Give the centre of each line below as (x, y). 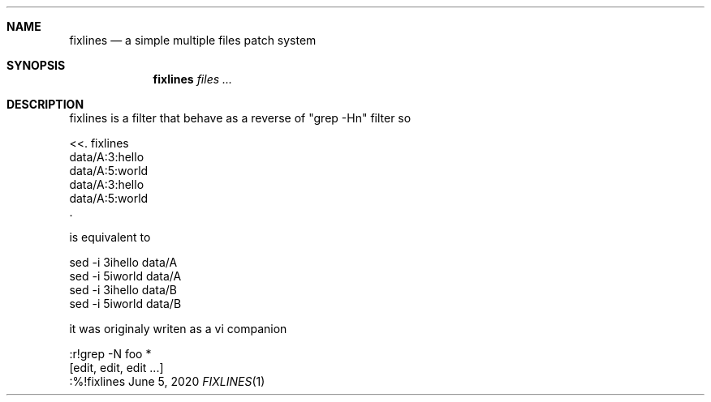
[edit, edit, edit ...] (116, 368)
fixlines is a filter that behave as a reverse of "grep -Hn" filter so (240, 118)
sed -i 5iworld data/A (125, 276)
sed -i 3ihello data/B (123, 290)
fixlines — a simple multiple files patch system (193, 40)
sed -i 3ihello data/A (123, 262)
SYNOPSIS (36, 65)
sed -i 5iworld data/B (125, 304)
